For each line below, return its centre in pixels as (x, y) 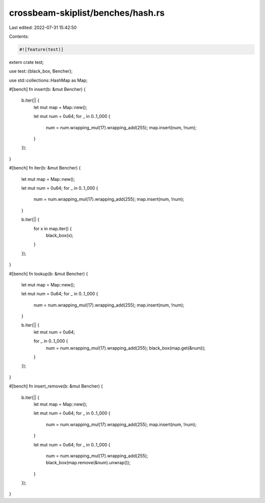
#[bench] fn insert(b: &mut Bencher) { (47, 89)
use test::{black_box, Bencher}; (41, 71)
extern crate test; (26, 62)
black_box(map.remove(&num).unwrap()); (88, 463)
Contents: (19, 36)
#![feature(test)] (41, 49)
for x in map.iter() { (53, 228)
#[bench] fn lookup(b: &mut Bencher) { (49, 274)
